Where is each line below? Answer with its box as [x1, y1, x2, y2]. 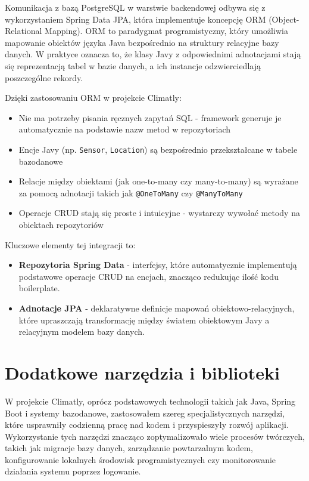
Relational [5, 24, 42, 37]
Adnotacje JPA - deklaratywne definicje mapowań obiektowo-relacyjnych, [18, 302, 295, 314]
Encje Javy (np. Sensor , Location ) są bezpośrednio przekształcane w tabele [18, 143, 298, 155]
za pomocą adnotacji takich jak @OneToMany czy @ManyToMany [18, 186, 243, 199]
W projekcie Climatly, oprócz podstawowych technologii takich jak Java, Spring [5, 394, 296, 407]
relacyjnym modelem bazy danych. [18, 325, 145, 338]
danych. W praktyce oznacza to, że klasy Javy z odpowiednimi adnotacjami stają [5, 48, 301, 60]
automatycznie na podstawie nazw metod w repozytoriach [18, 123, 230, 135]
